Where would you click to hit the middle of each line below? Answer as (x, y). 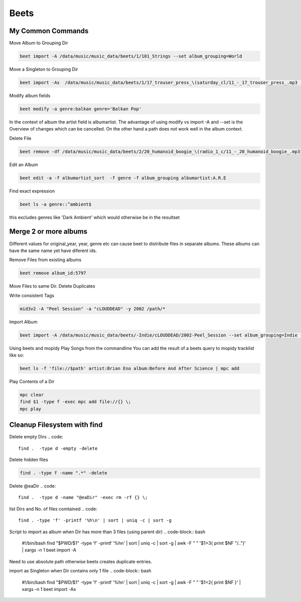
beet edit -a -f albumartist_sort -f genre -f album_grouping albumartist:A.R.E (123, 178)
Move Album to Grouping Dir (39, 43)
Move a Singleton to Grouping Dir (44, 69)
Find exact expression (32, 191)
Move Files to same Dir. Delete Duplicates (52, 286)
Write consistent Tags (32, 295)
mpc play (31, 409)
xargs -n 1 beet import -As (49, 589)
